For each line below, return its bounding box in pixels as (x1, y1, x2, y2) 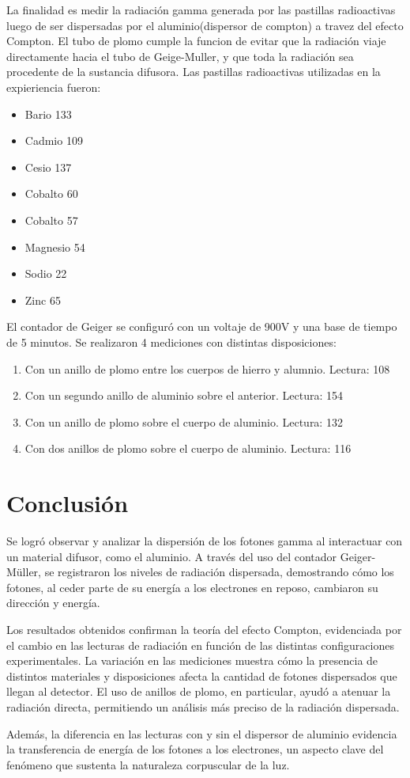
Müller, (6, 564, 42, 580)
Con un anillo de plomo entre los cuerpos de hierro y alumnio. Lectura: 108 (24, 360, 390, 377)
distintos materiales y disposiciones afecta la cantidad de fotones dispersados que (6, 667, 397, 684)
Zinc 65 (24, 291, 61, 308)
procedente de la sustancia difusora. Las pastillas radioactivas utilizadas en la (6, 63, 381, 80)
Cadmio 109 (24, 132, 83, 149)
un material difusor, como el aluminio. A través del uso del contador (6, 548, 337, 564)
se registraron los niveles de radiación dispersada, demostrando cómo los (44, 564, 394, 580)
